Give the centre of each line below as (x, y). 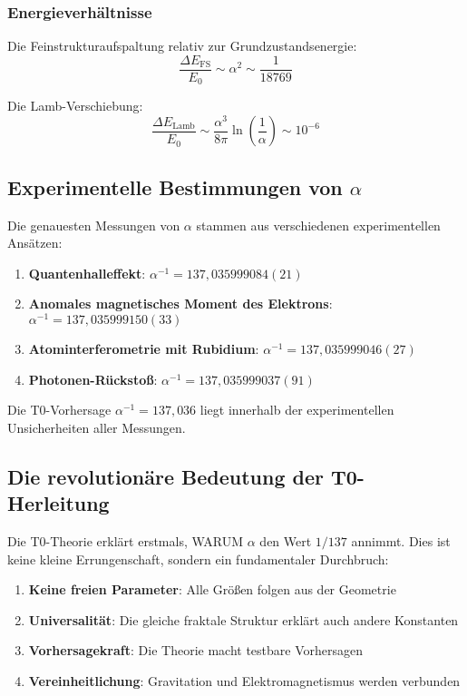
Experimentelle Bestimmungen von (175, 186)
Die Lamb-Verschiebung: (75, 106)
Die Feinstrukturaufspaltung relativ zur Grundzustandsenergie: (182, 46)
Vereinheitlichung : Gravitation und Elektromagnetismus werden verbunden (244, 681)
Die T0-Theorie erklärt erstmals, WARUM (126, 541)
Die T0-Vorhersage (59, 410)
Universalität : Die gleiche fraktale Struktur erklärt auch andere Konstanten (243, 619)
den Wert (286, 541)
